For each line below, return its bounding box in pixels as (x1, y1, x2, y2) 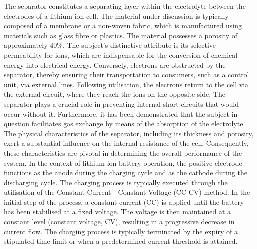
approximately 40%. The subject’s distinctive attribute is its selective (4, 40, 216, 50)
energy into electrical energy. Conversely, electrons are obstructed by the (4, 59, 226, 70)
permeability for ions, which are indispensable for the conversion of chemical (4, 49, 238, 60)
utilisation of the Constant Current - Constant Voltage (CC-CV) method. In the (4, 187, 250, 197)
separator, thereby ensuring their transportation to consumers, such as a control (4, 69, 249, 80)
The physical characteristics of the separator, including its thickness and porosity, (4, 128, 254, 138)
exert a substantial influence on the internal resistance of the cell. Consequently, (4, 138, 249, 148)
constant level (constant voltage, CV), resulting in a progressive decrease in (4, 216, 235, 227)
